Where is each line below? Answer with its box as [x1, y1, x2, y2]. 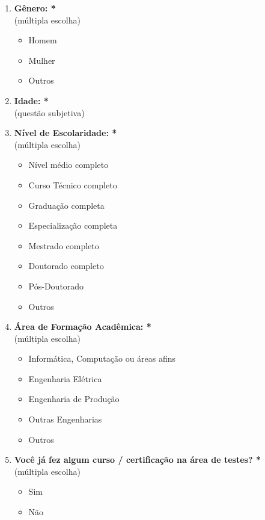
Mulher [28, 54, 55, 66]
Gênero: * [14, 2, 56, 14]
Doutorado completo [28, 259, 104, 272]
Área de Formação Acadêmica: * [14, 320, 151, 333]
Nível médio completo [28, 158, 109, 171]
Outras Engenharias [28, 413, 102, 426]
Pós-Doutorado [28, 279, 84, 292]
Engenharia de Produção [28, 392, 120, 405]
